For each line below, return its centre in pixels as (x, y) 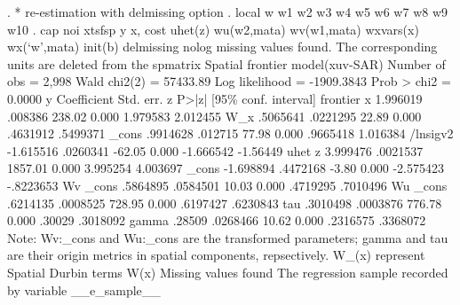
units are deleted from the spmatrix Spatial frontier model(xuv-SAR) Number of (226, 63)
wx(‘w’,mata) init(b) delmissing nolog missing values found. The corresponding (222, 47)
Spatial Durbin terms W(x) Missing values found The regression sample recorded (228, 272)
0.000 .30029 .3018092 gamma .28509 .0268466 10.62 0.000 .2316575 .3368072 (217, 220)
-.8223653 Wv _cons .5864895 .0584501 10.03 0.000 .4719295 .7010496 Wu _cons (227, 185)
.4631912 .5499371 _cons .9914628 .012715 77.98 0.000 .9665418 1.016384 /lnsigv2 (230, 133)
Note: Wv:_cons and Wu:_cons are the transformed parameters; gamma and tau (228, 237)
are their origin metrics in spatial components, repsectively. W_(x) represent (216, 255)
